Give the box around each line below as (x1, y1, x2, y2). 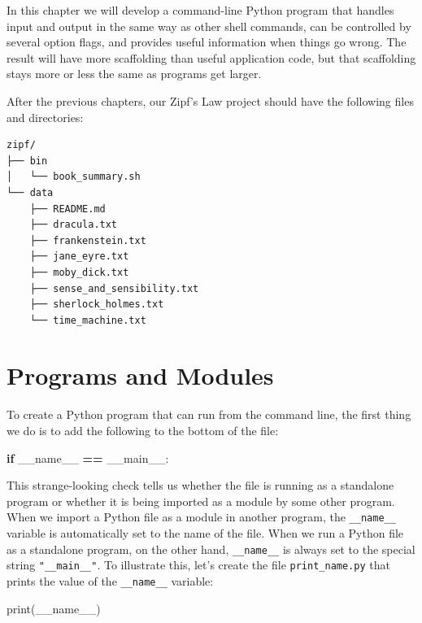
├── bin (7, 155, 48, 167)
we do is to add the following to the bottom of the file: (7, 422, 279, 438)
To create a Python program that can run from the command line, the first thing (7, 406, 411, 423)
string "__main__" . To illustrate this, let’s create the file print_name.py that (7, 556, 390, 573)
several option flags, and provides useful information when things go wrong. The (7, 33, 407, 50)
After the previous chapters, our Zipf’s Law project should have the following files (7, 92, 414, 109)
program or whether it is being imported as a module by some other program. (7, 492, 395, 509)
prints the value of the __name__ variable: (7, 572, 214, 589)
